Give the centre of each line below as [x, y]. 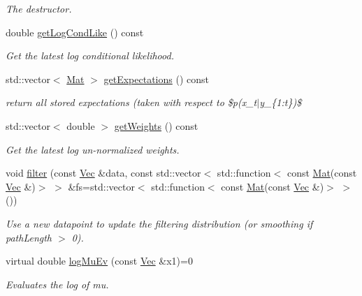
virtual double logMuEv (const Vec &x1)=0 [99, 261]
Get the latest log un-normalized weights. [93, 149]
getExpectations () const [156, 79]
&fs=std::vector [101, 186]
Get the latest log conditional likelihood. [90, 55]
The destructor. [39, 8]
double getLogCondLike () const [75, 32]
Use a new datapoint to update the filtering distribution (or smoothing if [159, 223]
